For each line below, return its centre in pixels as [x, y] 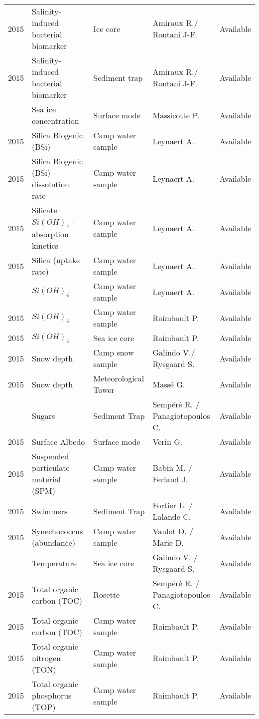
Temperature [54, 563]
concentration [56, 121]
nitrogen [46, 658]
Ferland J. [170, 479]
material [46, 479]
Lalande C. [172, 517]
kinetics [45, 246]
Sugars [44, 416]
